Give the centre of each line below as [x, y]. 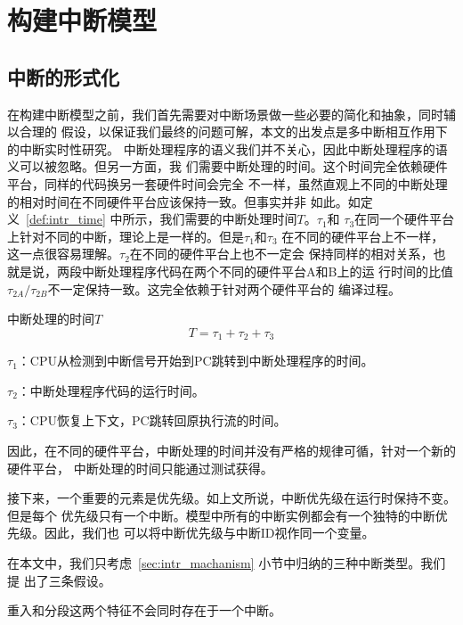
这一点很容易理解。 [63, 254]
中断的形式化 [63, 76]
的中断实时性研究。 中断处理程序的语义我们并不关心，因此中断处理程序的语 [227, 148]
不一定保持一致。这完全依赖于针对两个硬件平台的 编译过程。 [224, 288]
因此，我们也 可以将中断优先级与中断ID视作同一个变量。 [209, 533]
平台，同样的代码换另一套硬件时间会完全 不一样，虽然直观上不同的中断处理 [227, 183]
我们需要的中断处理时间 [228, 219]
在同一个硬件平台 [405, 219]
